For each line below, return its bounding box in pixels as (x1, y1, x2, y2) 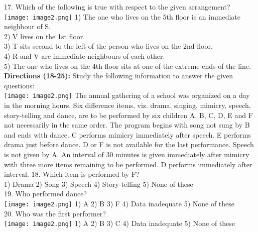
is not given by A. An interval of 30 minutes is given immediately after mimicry (4, 149, 249, 160)
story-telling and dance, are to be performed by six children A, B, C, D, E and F (4, 109, 253, 120)
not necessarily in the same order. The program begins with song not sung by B (4, 120, 250, 130)
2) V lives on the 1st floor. (4, 31, 85, 41)
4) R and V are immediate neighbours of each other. (4, 51, 165, 61)
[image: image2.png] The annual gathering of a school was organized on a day (4, 90, 250, 100)
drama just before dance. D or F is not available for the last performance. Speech (4, 139, 254, 150)
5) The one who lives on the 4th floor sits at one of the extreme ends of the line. (4, 60, 251, 71)
